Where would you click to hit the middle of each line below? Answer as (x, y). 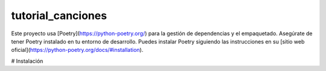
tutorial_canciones (59, 16)
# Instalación (27, 61)
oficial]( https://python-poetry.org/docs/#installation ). (77, 50)
